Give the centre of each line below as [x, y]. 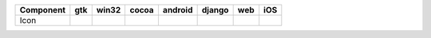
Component [43, 10]
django [215, 10]
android [178, 10]
